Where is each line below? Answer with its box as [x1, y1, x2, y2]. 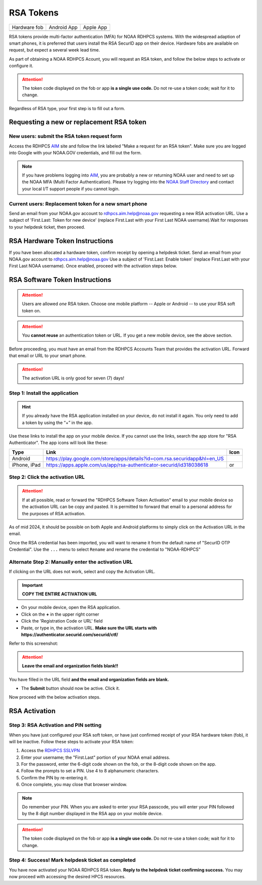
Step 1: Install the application [9, 390, 79, 396]
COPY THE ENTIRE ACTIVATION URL [22, 591, 97, 597]
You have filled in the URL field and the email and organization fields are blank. [9, 676, 169, 682]
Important [22, 582, 43, 588]
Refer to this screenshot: [9, 640, 58, 646]
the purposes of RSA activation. [22, 510, 86, 516]
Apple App [83, 24, 108, 31]
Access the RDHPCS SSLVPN [21, 748, 80, 754]
